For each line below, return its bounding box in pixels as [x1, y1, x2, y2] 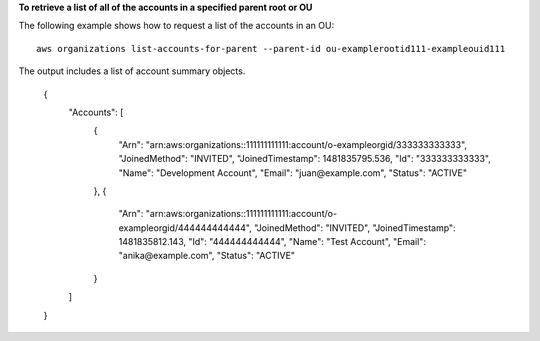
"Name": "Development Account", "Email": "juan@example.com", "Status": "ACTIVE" [118, 166, 467, 179]
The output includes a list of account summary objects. [18, 65, 246, 77]
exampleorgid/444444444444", [118, 221, 252, 234]
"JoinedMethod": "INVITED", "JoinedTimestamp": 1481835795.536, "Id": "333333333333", [118, 153, 492, 165]
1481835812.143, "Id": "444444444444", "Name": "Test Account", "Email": [118, 236, 427, 248]
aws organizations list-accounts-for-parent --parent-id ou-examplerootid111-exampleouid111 [36, 43, 506, 54]
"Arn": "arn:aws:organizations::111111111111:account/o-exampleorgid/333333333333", [118, 138, 468, 150]
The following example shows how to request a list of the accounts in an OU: [18, 20, 335, 32]
